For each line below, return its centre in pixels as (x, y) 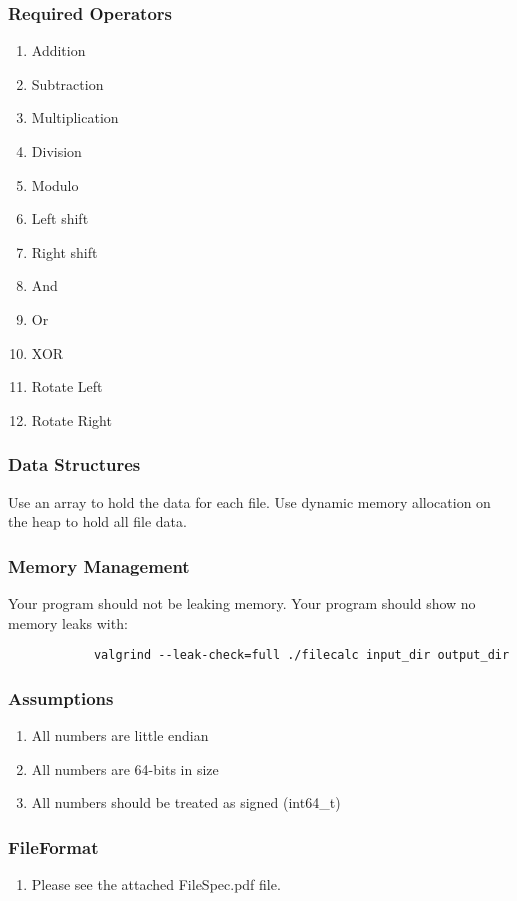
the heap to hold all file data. (97, 521)
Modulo (55, 184)
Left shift (60, 218)
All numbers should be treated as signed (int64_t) (186, 802)
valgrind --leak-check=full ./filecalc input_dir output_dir (301, 655)
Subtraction (67, 83)
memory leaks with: (68, 622)
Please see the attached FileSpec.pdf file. (156, 884)
